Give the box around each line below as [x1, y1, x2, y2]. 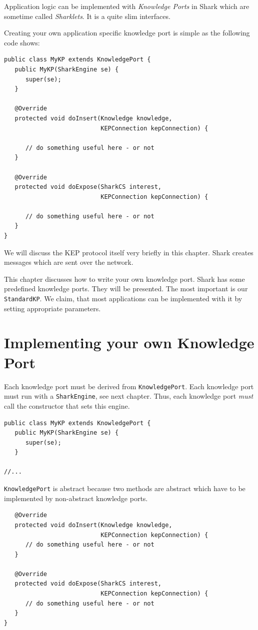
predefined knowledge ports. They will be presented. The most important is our [4, 283, 248, 294]
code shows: [4, 37, 40, 47]
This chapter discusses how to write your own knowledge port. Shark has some [4, 273, 245, 284]
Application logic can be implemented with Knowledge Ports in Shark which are [4, 1, 249, 11]
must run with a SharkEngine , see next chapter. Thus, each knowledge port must [4, 391, 253, 401]
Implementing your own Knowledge [4, 332, 254, 353]
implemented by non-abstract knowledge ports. [4, 493, 148, 503]
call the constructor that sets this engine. [4, 400, 130, 411]
